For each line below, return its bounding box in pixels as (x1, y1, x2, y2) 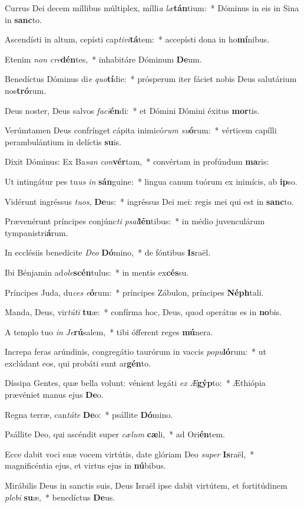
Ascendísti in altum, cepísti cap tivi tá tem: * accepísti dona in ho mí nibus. (5, 33, 270, 45)
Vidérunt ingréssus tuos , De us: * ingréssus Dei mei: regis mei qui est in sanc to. (5, 195, 294, 207)
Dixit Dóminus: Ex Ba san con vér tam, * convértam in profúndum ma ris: (5, 155, 269, 168)
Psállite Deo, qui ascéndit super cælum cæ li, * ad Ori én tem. (5, 428, 225, 440)
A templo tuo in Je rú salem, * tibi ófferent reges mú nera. (5, 325, 213, 338)
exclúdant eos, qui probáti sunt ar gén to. (5, 356, 151, 369)
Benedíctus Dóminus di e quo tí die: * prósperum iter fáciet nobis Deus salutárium (5, 73, 297, 85)
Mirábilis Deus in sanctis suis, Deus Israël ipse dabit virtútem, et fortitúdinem (5, 479, 288, 492)
